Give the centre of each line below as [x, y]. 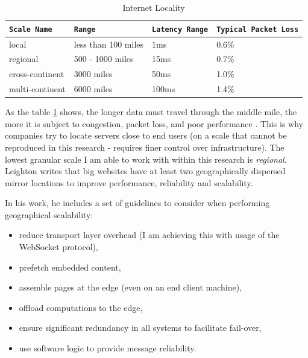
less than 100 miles [109, 44]
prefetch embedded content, [70, 267]
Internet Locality [154, 7]
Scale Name [31, 29]
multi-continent [37, 89]
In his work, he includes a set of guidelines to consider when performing [137, 203]
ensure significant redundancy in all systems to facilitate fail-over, [140, 328]
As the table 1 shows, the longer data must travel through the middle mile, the [151, 112]
